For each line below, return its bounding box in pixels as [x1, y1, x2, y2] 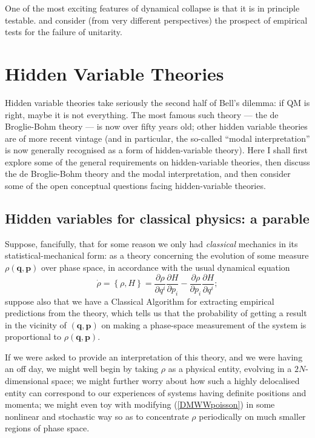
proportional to [5, 330, 62, 343]
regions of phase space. [5, 422, 90, 434]
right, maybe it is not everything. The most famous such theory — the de [5, 108, 279, 121]
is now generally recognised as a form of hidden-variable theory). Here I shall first [5, 144, 308, 156]
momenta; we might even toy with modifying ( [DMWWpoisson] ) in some [5, 398, 275, 411]
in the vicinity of [5, 318, 67, 331]
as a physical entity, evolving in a [168, 362, 292, 375]
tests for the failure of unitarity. [5, 25, 122, 38]
